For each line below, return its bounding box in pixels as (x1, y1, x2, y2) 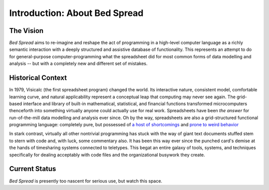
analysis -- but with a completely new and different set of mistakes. (9, 60, 148, 67)
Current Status (9, 165, 56, 173)
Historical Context (9, 74, 67, 82)
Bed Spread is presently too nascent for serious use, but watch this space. (9, 178, 162, 184)
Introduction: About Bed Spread (9, 7, 144, 18)
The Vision (9, 26, 44, 35)
